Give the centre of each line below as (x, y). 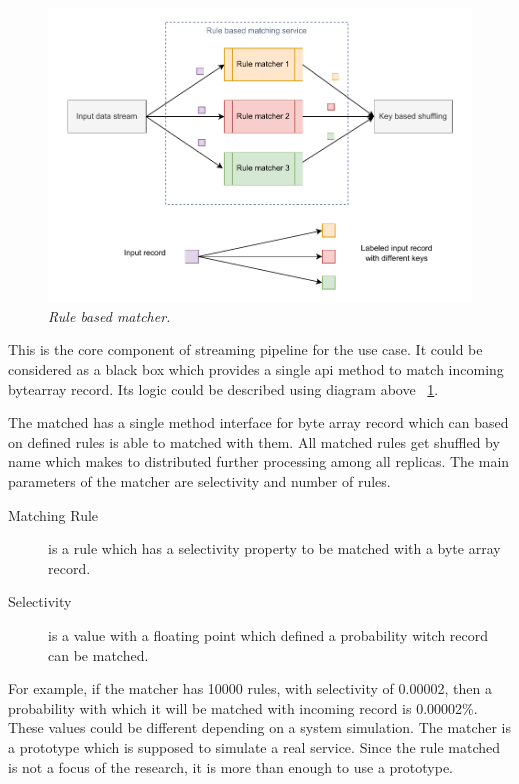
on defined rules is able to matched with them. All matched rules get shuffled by (254, 441)
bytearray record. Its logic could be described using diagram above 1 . (223, 388)
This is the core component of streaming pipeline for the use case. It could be (245, 349)
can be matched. (98, 654)
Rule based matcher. (109, 315)
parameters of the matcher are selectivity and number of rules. (199, 481)
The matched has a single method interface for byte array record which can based (258, 422)
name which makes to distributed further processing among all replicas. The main (259, 461)
